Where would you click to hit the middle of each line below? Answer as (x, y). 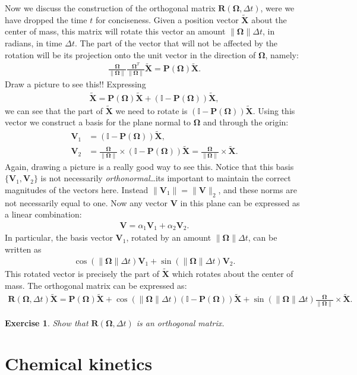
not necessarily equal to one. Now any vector (86, 202)
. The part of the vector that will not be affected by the (176, 43)
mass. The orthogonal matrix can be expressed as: (96, 285)
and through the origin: (246, 122)
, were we (277, 8)
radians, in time (34, 43)
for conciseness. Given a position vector (167, 19)
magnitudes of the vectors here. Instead (77, 190)
